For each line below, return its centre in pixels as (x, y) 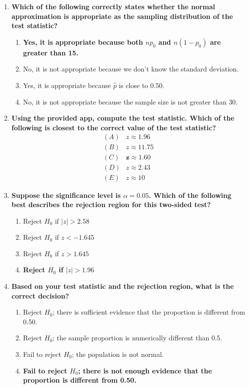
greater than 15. (51, 52)
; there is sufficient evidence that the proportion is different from (149, 312)
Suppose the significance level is (66, 195)
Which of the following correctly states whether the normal (113, 6)
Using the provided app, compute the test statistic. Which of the (123, 118)
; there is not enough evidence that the (145, 370)
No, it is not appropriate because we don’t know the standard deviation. (131, 69)
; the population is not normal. (118, 354)
